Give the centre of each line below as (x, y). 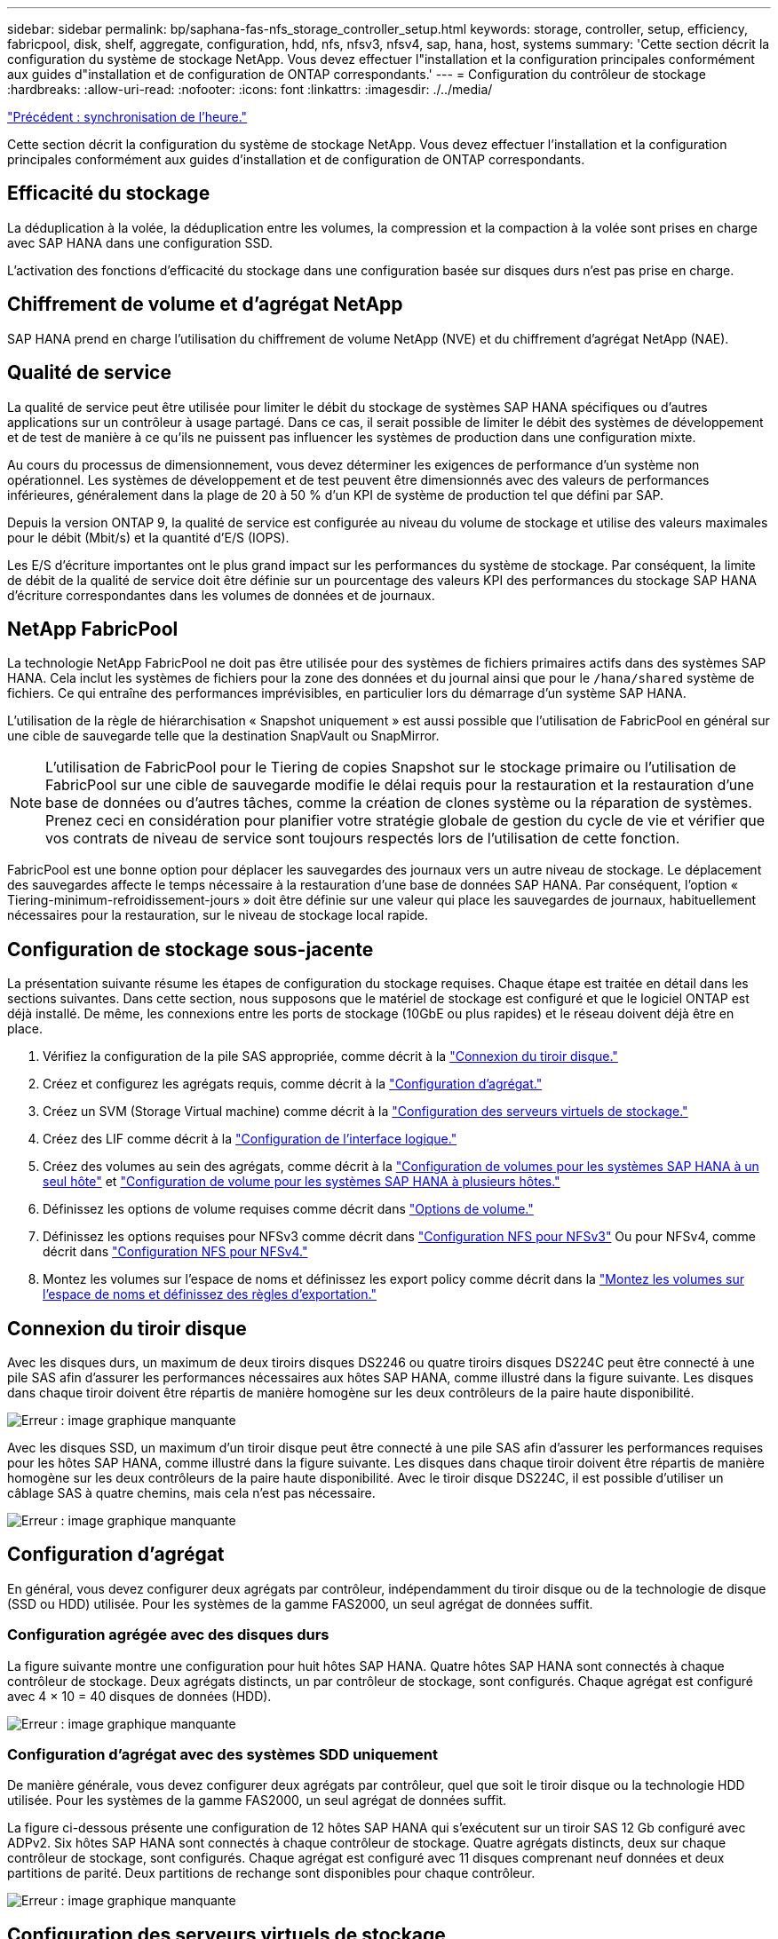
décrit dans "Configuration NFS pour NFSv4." (175, 1252)
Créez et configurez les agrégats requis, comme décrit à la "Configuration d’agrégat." (293, 1084)
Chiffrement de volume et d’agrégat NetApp (205, 305)
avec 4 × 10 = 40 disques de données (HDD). (139, 1696)
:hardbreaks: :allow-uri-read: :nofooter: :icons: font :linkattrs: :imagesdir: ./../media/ (250, 89)
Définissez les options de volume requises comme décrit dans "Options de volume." (288, 1209)
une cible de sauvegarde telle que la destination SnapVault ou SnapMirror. (223, 736)
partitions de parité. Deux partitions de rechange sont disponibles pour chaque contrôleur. (271, 1873)
